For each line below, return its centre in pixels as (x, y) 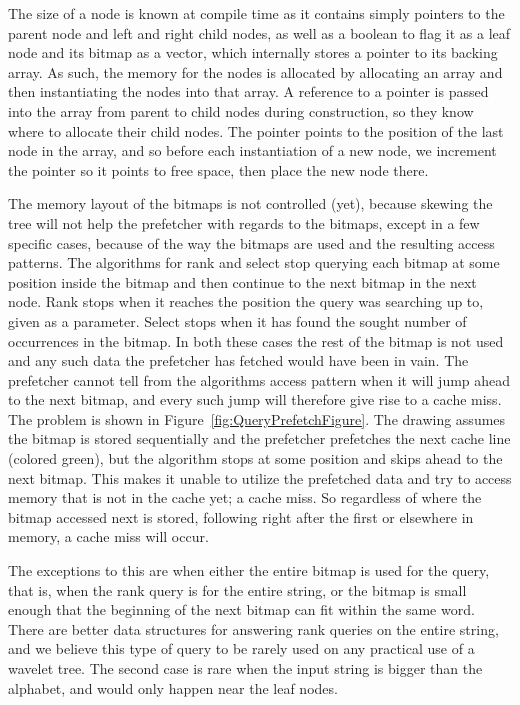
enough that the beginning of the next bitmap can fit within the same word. (241, 609)
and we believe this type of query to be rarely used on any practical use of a (241, 648)
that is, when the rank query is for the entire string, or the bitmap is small (237, 589)
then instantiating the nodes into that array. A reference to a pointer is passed (248, 91)
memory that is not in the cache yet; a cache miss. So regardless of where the (245, 497)
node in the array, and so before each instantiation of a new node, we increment (252, 150)
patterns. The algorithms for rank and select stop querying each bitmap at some (254, 262)
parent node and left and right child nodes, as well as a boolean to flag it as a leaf (259, 32)
